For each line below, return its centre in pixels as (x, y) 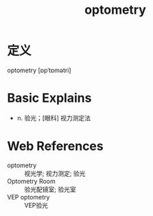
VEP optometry (28, 197)
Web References (56, 146)
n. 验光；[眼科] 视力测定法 (54, 118)
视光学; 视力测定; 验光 (55, 173)
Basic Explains (49, 98)
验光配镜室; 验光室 (50, 189)
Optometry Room (32, 181)
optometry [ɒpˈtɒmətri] (39, 70)
